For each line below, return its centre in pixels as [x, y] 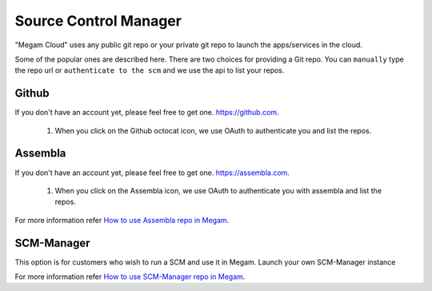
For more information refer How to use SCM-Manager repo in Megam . [130, 277]
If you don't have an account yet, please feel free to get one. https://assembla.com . [152, 173]
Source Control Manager [98, 21]
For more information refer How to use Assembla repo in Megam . [122, 220]
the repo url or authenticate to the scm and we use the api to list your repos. [150, 70]
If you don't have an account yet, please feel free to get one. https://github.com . [147, 113]
